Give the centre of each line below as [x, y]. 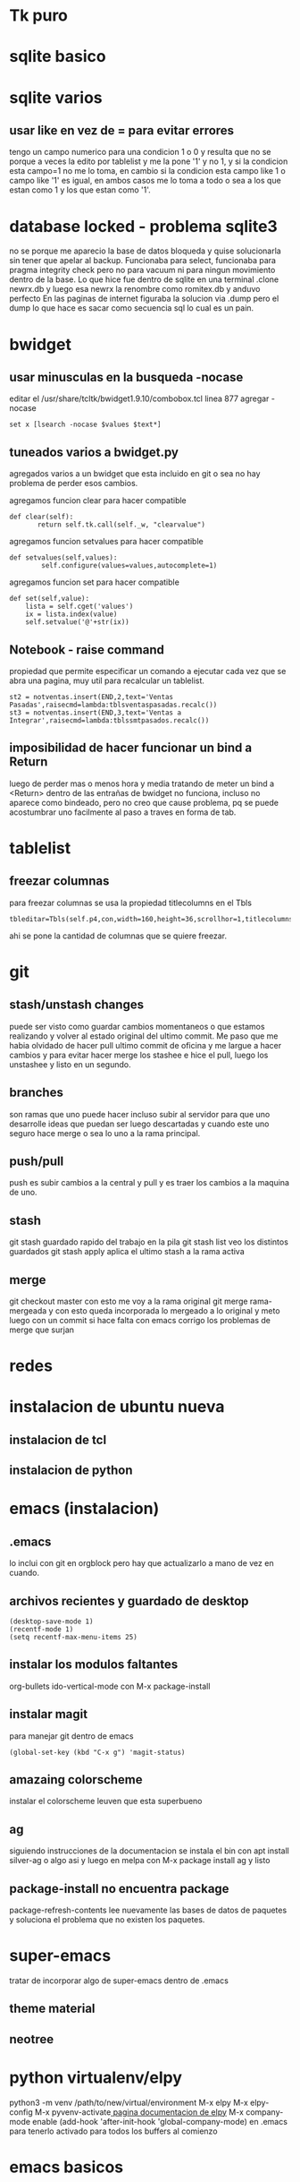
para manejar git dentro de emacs [71, 1736]
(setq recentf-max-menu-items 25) [74, 1637]
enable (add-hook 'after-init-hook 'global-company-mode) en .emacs [160, 2121]
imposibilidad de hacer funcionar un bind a [131, 748]
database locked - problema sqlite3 [144, 226]
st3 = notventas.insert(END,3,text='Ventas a [95, 713]
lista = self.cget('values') [79, 607]
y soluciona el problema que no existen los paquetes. [107, 1920]
